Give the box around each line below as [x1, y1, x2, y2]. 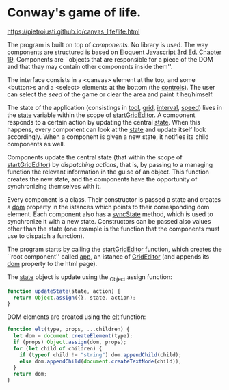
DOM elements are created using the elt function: [7, 313, 146, 321]
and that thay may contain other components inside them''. [7, 62, 173, 70]
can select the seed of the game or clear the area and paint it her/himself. [7, 90, 214, 99]
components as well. [7, 140, 66, 148]
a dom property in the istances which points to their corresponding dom [7, 203, 210, 211]
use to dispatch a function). [7, 231, 85, 240]
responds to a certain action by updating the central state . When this [7, 118, 200, 126]
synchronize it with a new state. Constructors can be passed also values [7, 217, 211, 225]
